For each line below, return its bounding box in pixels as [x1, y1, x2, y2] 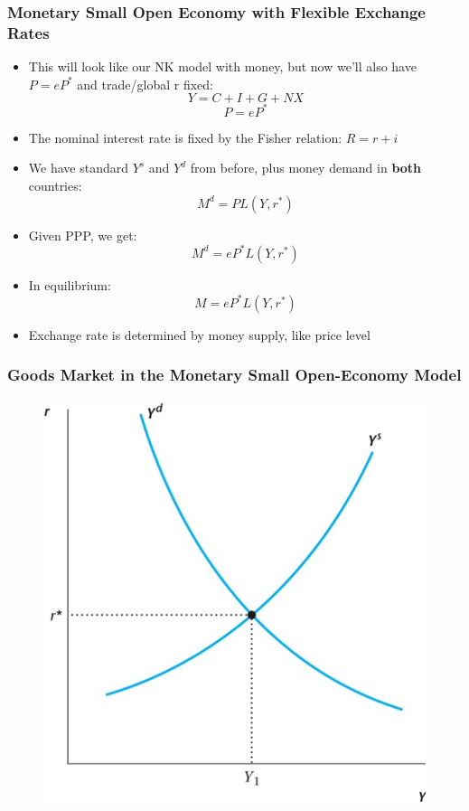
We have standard [28, 158, 128, 177]
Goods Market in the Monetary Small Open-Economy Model [7, 363, 462, 386]
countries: [28, 176, 82, 195]
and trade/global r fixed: [77, 74, 213, 93]
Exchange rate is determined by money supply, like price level [28, 325, 371, 344]
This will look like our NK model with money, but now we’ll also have [28, 57, 417, 76]
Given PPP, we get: [28, 225, 137, 244]
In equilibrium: [28, 275, 111, 294]
